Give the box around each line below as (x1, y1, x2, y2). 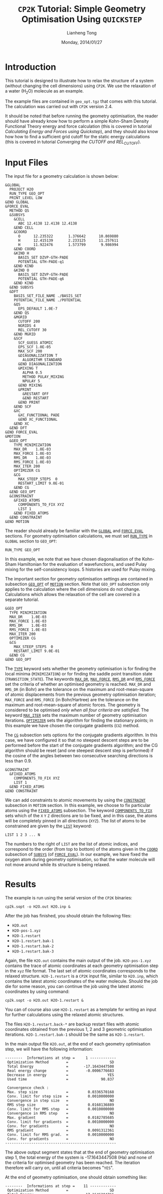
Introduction (5, 61, 56, 73)
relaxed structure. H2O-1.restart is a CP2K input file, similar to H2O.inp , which (5, 973, 158, 979)
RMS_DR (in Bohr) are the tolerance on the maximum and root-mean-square (5, 687, 153, 692)
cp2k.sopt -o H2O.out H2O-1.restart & (5, 998, 84, 1003)
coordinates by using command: (5, 989, 70, 994)
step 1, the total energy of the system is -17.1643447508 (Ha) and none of (5, 1155, 152, 1160)
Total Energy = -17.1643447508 (7, 1064, 114, 1069)
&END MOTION (5, 520, 29, 524)
